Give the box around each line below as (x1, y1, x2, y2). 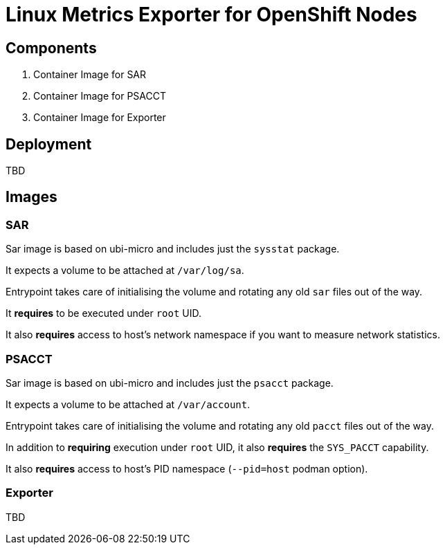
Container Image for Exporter (33, 111, 166, 124)
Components (6, 39, 97, 57)
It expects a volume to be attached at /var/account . (6, 398, 251, 410)
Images (6, 188, 57, 206)
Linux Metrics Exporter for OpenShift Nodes (6, 3, 417, 26)
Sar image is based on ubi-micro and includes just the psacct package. (6, 376, 334, 389)
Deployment (6, 135, 92, 153)
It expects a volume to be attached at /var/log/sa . (6, 264, 244, 277)
